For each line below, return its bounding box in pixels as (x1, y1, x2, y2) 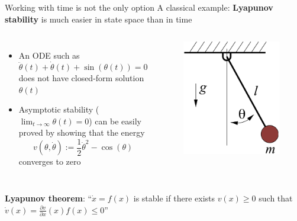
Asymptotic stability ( (18, 103, 99, 116)
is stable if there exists (133, 192, 215, 204)
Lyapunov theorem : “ (5, 192, 92, 204)
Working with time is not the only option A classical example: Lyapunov (5, 1, 273, 13)
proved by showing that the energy (18, 126, 145, 139)
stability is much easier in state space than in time (5, 12, 192, 25)
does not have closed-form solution (18, 72, 144, 84)
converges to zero (18, 155, 81, 168)
